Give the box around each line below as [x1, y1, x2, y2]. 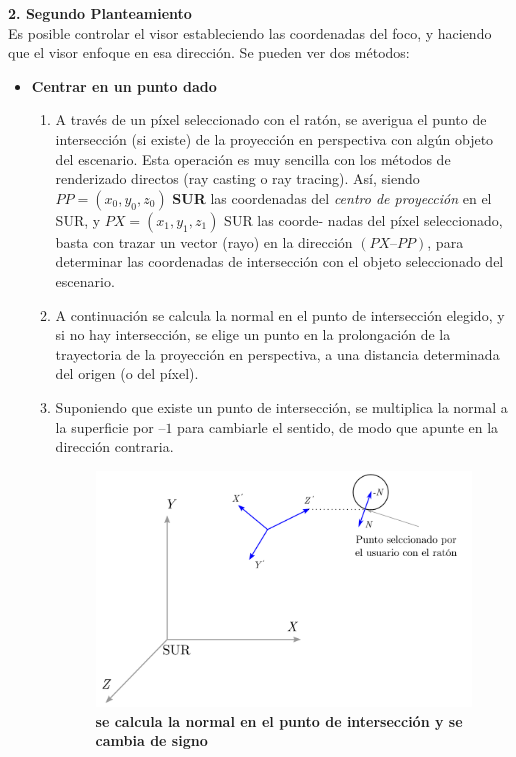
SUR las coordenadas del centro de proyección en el [172, 187, 492, 208]
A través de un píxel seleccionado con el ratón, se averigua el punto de [55, 109, 487, 130]
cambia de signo [95, 730, 208, 751]
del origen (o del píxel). [55, 363, 199, 384]
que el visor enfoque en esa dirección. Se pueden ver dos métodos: [8, 42, 410, 63]
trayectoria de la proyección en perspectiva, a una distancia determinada [55, 343, 500, 364]
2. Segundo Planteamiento [8, 3, 192, 23]
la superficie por [55, 416, 154, 437]
